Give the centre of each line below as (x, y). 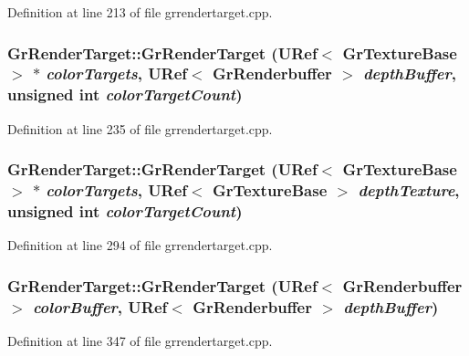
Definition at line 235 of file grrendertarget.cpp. (140, 128)
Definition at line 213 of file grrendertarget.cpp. (140, 12)
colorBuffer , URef (100, 306)
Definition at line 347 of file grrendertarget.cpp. (140, 341)
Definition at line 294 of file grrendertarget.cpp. (140, 245)
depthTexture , (409, 190)
